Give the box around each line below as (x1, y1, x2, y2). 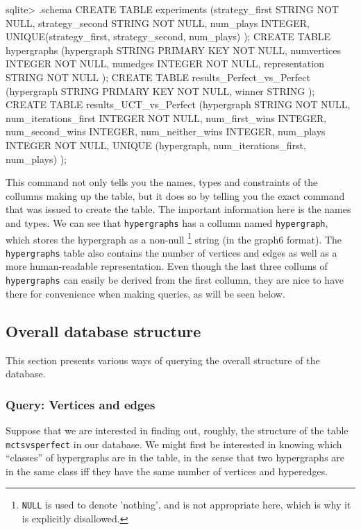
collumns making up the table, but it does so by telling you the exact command (6, 188, 345, 203)
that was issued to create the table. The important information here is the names (6, 202, 351, 216)
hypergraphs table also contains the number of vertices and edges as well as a (6, 245, 337, 259)
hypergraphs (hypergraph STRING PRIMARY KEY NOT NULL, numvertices (6, 42, 341, 57)
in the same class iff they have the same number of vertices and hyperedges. (6, 463, 328, 478)
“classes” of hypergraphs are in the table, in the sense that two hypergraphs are (6, 450, 345, 465)
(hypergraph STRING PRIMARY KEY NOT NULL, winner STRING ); (6, 83, 315, 98)
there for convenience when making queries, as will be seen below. (6, 286, 285, 300)
